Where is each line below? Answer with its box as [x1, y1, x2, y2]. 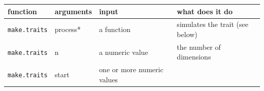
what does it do [177, 6, 233, 16]
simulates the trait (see [177, 19, 248, 29]
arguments [54, 6, 92, 16]
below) [177, 28, 197, 39]
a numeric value [99, 46, 148, 57]
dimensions [177, 51, 211, 62]
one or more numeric [99, 64, 163, 75]
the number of [177, 41, 221, 52]
